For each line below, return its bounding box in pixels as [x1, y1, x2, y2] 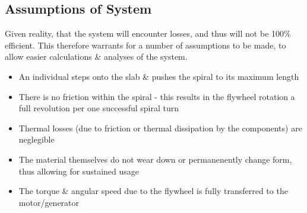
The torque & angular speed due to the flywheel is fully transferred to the [18, 185, 288, 197]
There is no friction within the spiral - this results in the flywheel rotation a [18, 90, 295, 102]
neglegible [18, 133, 55, 146]
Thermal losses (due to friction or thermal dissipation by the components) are [18, 121, 302, 134]
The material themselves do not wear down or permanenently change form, [18, 153, 292, 165]
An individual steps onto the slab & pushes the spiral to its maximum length [18, 70, 299, 82]
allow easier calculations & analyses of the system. [5, 50, 188, 63]
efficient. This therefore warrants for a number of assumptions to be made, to [5, 38, 286, 51]
